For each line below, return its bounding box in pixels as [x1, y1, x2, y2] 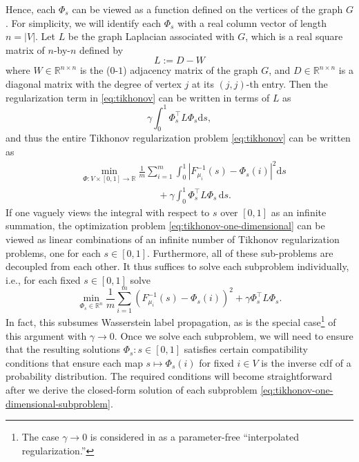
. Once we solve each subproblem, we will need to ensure [114, 328, 353, 343]
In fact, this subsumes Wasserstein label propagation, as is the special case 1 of [6, 313, 336, 329]
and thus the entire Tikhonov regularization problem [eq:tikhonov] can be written [6, 131, 351, 145]
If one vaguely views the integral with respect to [6, 204, 210, 219]
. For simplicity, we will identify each [6, 15, 162, 30]
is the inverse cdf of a [261, 355, 351, 369]
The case [21, 430, 59, 444]
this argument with [6, 328, 87, 343]
